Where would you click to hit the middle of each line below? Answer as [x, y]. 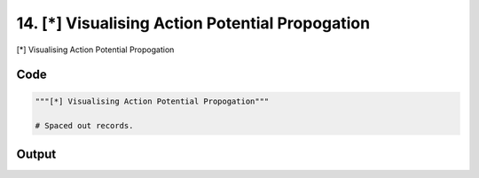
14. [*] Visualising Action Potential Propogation [193, 23]
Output [36, 154]
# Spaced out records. [84, 126]
